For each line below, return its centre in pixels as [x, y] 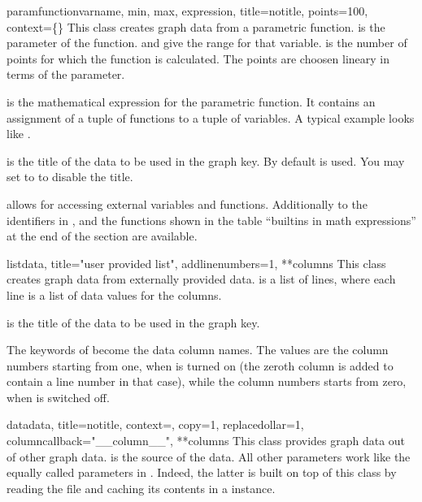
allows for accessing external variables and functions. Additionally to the [187, 203]
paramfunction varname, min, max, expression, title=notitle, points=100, [187, 11]
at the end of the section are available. [102, 236]
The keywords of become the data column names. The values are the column [198, 350]
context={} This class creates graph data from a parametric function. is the [196, 26]
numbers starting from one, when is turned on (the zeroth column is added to [200, 365]
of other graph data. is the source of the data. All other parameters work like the [209, 456]
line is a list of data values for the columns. [114, 294]
